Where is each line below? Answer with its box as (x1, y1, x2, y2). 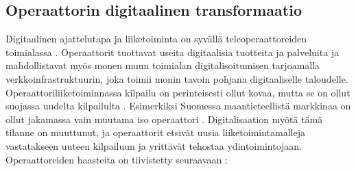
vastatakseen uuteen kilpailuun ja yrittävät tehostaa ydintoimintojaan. (5, 138, 302, 153)
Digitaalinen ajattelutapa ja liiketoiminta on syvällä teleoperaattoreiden (5, 31, 307, 46)
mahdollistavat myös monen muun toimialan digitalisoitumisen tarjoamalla (5, 58, 320, 73)
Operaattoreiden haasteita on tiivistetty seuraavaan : (5, 152, 228, 166)
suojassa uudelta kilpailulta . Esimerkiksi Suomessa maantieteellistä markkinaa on (5, 98, 351, 113)
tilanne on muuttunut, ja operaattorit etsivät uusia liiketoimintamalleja (5, 125, 306, 140)
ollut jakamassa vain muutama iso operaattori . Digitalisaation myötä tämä (5, 111, 323, 126)
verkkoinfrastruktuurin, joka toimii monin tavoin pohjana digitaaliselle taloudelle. (5, 71, 348, 85)
